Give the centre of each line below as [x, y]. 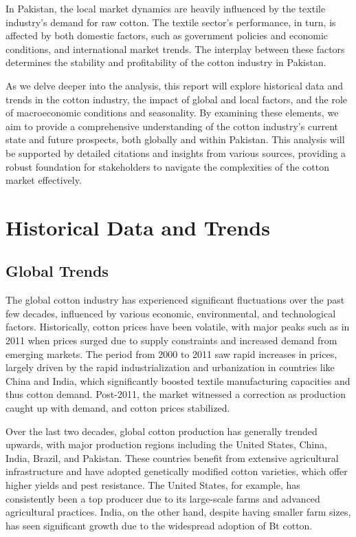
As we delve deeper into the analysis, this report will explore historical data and [174, 85]
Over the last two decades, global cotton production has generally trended [162, 431]
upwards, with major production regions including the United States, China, [166, 444]
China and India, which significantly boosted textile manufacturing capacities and [178, 380]
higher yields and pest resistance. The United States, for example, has [153, 485]
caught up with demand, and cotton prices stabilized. [118, 408]
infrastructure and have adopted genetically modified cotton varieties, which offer [177, 471]
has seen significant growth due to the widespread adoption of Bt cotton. [159, 525]
